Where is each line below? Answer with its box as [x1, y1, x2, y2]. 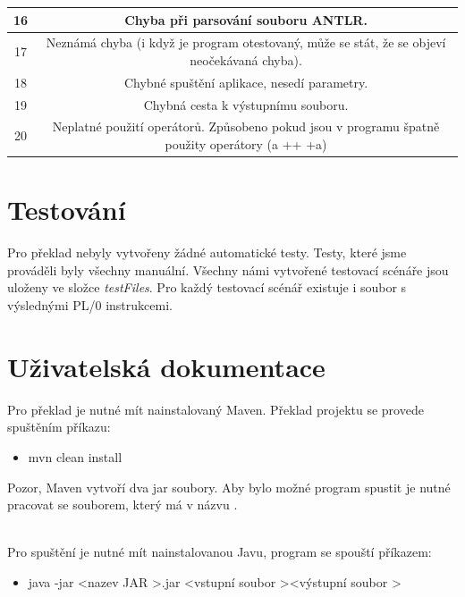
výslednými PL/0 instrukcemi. [7, 296, 173, 315]
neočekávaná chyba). [190, 50, 302, 69]
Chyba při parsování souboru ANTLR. [124, 10, 368, 29]
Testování [7, 191, 126, 228]
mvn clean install [28, 447, 123, 466]
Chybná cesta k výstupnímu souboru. [143, 95, 349, 114]
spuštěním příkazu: [7, 417, 111, 436]
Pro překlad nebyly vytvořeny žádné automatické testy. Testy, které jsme [7, 243, 407, 262]
